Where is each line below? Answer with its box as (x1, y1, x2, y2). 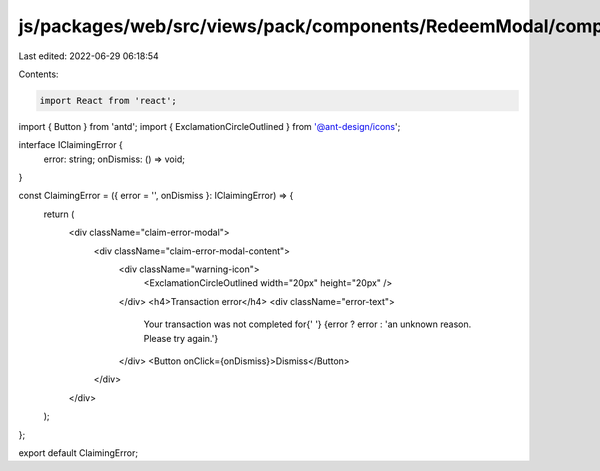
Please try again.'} (143, 332, 219, 344)
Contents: (18, 68, 59, 80)
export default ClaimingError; (18, 446, 139, 459)
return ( (43, 208, 75, 220)
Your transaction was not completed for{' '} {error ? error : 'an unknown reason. (143, 318, 472, 330)
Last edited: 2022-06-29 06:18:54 (18, 50, 159, 62)
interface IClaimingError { (18, 139, 124, 151)
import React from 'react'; (39, 95, 177, 106)
